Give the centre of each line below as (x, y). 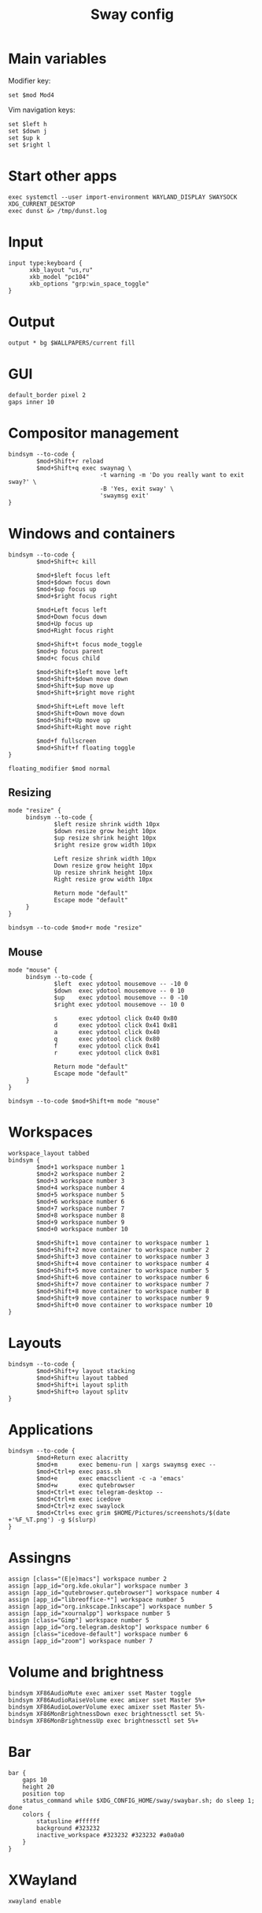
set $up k (24, 138)
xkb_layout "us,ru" (61, 270)
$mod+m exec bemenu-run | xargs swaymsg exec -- (126, 1465)
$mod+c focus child (68, 658)
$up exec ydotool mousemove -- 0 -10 (121, 998)
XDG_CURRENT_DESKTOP (42, 204)
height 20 (39, 1787)
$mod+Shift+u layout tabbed (82, 1378)
